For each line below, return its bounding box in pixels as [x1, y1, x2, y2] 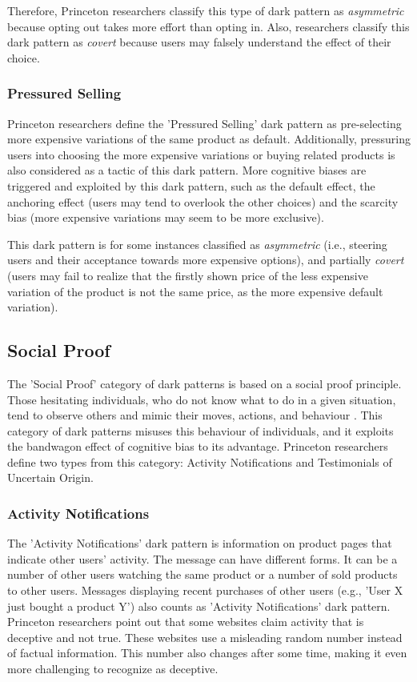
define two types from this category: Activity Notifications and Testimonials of [7, 453, 392, 470]
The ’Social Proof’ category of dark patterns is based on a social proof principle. [7, 375, 402, 391]
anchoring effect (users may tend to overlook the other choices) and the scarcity [7, 193, 399, 210]
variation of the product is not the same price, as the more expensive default [7, 283, 383, 299]
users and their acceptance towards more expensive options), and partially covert [7, 251, 404, 268]
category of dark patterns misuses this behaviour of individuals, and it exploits [7, 422, 394, 439]
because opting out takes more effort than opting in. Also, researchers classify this [7, 18, 410, 34]
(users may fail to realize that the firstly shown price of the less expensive [7, 267, 368, 283]
